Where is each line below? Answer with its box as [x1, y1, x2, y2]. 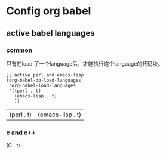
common [6, 46, 33, 54]
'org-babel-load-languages [8, 82, 76, 88]
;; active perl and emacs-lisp [6, 72, 84, 78]
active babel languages [6, 28, 95, 38]
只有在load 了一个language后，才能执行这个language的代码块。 [6, 60, 164, 67]
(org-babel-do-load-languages [6, 77, 82, 83]
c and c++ [6, 128, 36, 137]
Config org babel [6, 4, 91, 18]
